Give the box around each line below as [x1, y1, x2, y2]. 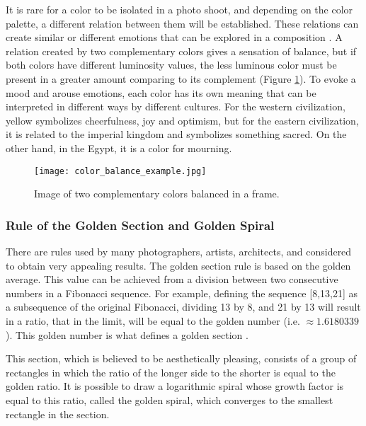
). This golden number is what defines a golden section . [6, 327, 248, 342]
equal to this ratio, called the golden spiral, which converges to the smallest [6, 392, 333, 407]
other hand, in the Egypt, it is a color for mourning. [6, 140, 232, 155]
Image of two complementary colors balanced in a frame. [34, 186, 280, 201]
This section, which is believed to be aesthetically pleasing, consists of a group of [6, 351, 357, 366]
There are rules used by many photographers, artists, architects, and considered [6, 244, 352, 258]
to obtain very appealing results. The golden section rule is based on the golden [6, 258, 351, 272]
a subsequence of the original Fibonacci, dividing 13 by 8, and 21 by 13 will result [6, 299, 361, 314]
